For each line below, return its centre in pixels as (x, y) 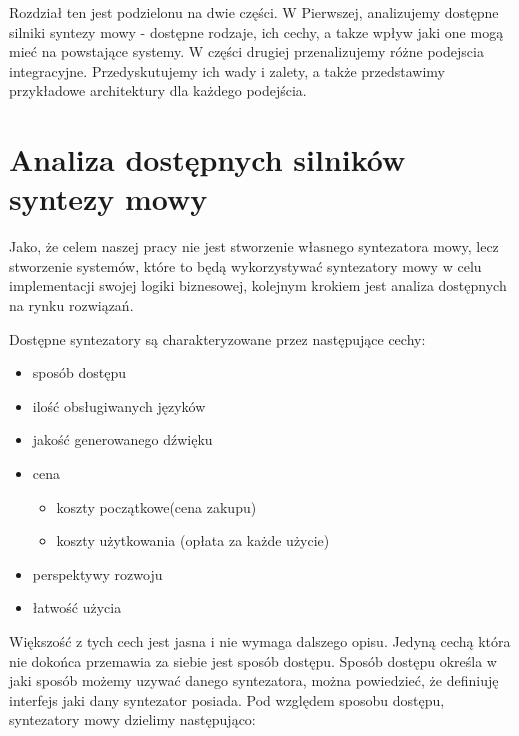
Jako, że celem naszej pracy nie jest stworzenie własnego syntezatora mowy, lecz (254, 246)
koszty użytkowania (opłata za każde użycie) (193, 540)
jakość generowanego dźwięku (122, 439)
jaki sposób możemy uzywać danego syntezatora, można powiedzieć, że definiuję (254, 680)
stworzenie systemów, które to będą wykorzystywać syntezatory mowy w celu (245, 265)
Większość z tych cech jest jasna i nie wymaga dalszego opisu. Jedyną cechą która (260, 641)
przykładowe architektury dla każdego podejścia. (158, 90)
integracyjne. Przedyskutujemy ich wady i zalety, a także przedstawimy (227, 70)
